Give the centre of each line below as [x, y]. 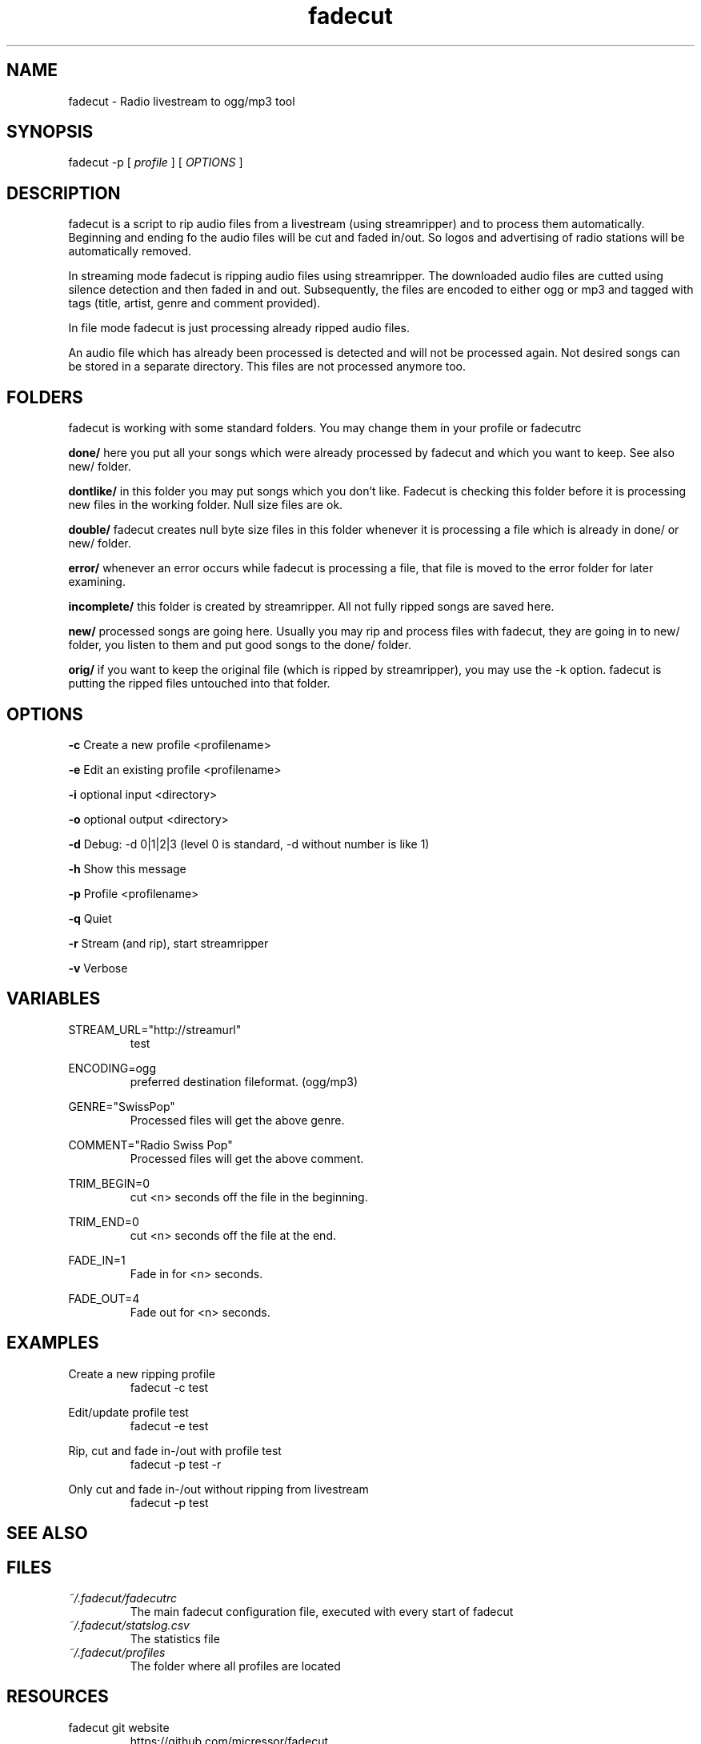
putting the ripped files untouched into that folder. [199, 684]
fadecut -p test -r [176, 1464]
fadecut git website [119, 1727]
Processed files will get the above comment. [247, 1158]
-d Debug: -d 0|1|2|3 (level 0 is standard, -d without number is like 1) [249, 844]
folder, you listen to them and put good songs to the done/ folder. [240, 645]
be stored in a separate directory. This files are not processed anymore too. [267, 367]
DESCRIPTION [64, 193]
